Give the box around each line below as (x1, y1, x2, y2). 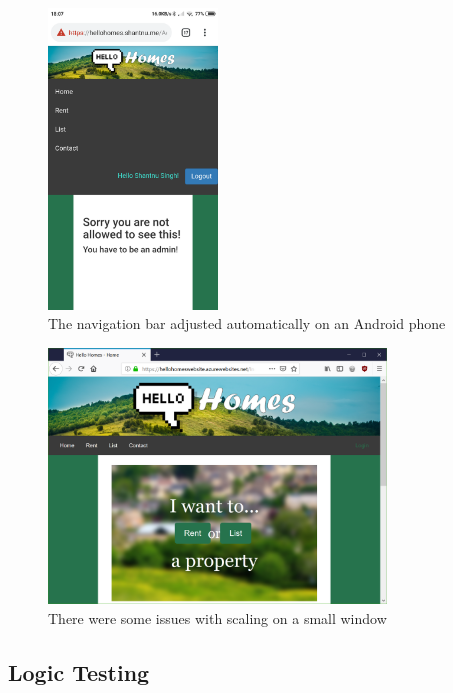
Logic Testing (8, 656, 150, 687)
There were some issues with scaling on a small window (48, 607, 387, 628)
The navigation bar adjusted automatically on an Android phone (48, 313, 446, 334)
